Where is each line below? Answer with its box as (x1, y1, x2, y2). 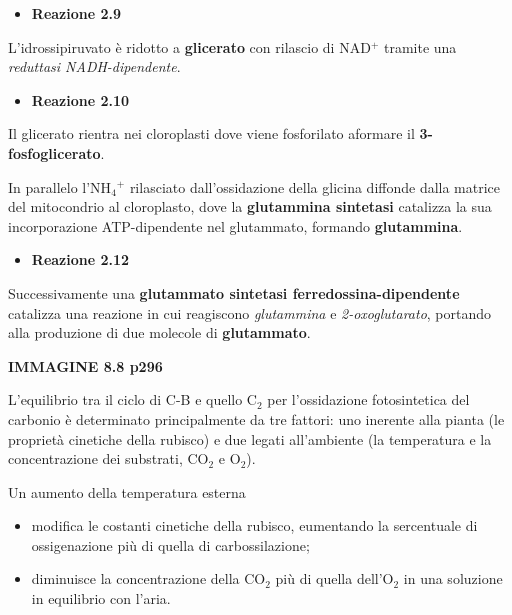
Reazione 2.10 (31, 89, 130, 110)
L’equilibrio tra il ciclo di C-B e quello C (8, 389, 257, 410)
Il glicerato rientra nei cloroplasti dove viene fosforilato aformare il (8, 123, 415, 144)
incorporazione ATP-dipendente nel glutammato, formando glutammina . (8, 215, 463, 236)
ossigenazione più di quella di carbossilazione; (31, 534, 310, 555)
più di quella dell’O (275, 568, 394, 589)
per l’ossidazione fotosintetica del (267, 389, 470, 410)
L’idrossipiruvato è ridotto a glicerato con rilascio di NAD (8, 36, 371, 57)
